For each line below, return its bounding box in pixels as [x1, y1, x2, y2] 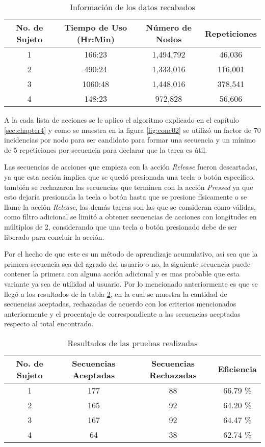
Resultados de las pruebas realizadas [67, 337, 198, 349]
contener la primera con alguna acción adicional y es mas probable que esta [4, 268, 240, 279]
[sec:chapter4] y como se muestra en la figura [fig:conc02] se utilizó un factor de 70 [4, 124, 261, 135]
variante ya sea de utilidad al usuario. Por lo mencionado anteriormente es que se [4, 278, 258, 289]
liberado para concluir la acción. [4, 231, 104, 242]
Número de [146, 21, 192, 33]
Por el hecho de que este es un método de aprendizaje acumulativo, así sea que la [4, 248, 258, 259]
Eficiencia [218, 363, 257, 375]
